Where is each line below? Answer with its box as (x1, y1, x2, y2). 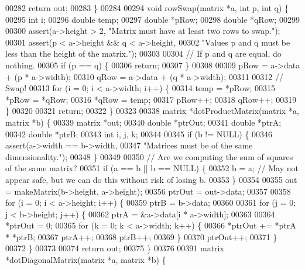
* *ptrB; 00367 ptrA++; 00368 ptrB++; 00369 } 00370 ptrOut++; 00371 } (5, 230, 277, 243)
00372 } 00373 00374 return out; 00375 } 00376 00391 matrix (5, 242, 224, 254)
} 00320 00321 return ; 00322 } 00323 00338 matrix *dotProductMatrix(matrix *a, (5, 105, 299, 117)
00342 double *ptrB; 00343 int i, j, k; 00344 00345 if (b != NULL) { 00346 (5, 127, 273, 140)
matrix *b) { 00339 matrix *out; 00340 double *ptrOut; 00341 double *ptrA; (5, 116, 282, 128)
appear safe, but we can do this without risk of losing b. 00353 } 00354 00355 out (5, 173, 297, 185)
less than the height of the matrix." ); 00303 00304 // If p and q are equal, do (5, 47, 282, 60)
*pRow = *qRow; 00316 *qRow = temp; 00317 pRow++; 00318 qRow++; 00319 (5, 93, 297, 105)
